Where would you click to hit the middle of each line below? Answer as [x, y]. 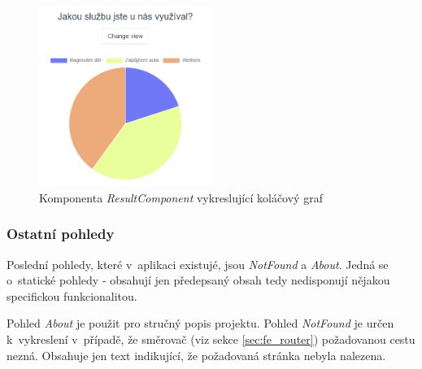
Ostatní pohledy [61, 234]
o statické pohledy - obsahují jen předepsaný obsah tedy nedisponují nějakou [198, 280]
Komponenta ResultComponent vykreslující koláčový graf [181, 197]
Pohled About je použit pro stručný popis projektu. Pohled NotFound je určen [200, 323]
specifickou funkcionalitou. [72, 295]
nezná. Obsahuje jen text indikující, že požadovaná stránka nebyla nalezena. [196, 355]
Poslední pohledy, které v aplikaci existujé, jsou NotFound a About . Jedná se [198, 264]
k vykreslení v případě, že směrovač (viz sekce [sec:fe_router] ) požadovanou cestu [211, 339]
